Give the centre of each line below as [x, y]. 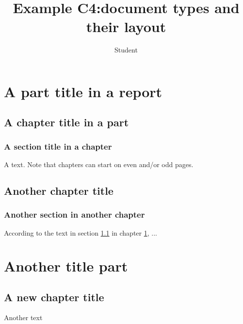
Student [126, 50]
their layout [126, 26]
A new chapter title [54, 297]
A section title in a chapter [58, 146]
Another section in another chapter [74, 214]
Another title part [66, 266]
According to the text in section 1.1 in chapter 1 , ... [81, 232]
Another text [23, 317]
